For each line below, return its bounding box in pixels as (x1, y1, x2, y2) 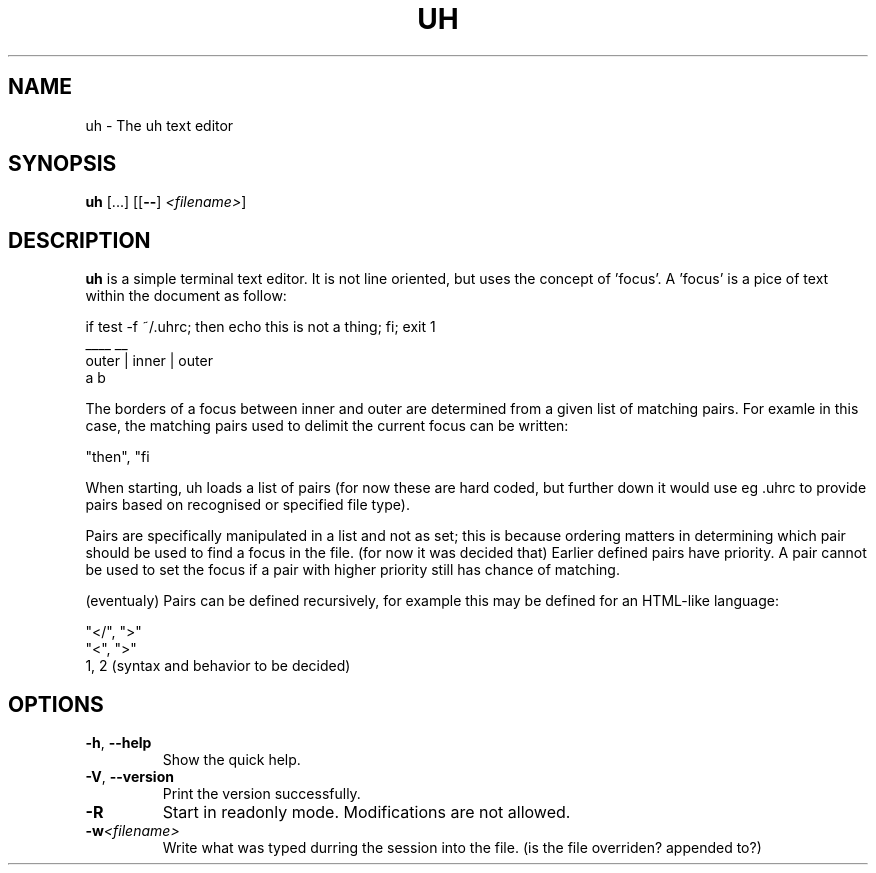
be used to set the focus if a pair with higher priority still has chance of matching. (85, 561, 620, 579)
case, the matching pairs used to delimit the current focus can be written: (85, 417, 569, 435)
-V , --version (85, 768, 174, 786)
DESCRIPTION (8, 227, 151, 253)
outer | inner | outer (85, 352, 213, 370)
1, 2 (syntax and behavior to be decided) (85, 657, 351, 675)
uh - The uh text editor (85, 116, 234, 134)
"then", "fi (85, 448, 150, 466)
